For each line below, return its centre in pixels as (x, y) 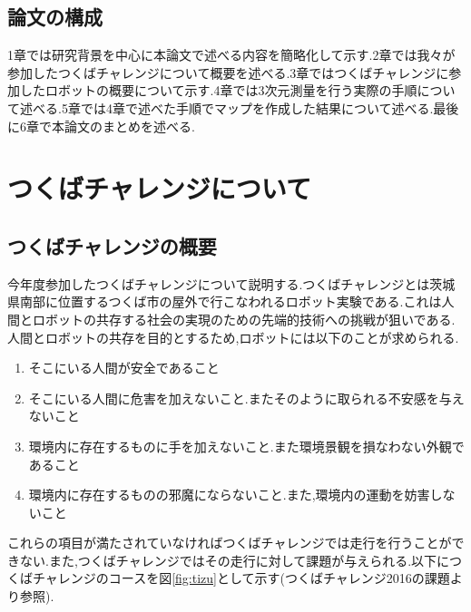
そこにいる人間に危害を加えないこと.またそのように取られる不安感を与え (246, 398)
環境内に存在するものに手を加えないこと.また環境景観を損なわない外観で (246, 446)
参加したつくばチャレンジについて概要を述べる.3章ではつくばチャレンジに (228, 72)
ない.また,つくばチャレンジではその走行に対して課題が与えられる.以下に (235, 560)
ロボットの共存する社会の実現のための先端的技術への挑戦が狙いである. (244, 319)
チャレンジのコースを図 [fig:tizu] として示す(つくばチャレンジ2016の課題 (241, 578)
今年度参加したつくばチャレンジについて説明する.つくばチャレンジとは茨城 (231, 283)
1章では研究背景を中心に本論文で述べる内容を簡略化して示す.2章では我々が (231, 55)
